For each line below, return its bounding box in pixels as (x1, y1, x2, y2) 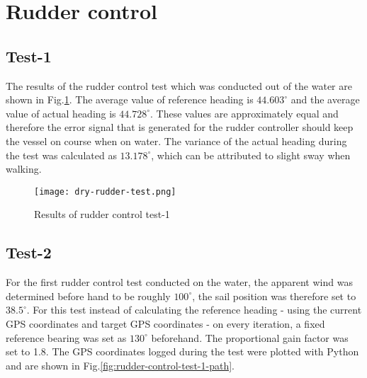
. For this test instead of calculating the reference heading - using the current (26, 302, 362, 317)
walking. (6, 161, 42, 176)
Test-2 (6, 241, 52, 263)
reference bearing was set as (6, 330, 127, 345)
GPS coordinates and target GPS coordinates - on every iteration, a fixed (6, 316, 325, 331)
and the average (290, 92, 360, 107)
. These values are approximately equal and (150, 105, 339, 120)
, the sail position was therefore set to (192, 288, 356, 303)
